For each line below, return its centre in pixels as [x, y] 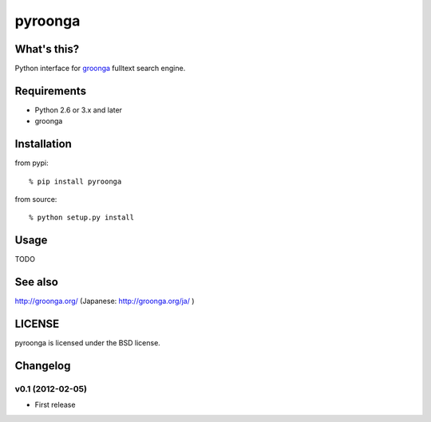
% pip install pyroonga [75, 181]
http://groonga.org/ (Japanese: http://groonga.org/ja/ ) [105, 301]
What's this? [47, 49]
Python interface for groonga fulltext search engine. [100, 69]
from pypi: [32, 163]
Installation [43, 144]
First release [55, 405]
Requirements [51, 91]
